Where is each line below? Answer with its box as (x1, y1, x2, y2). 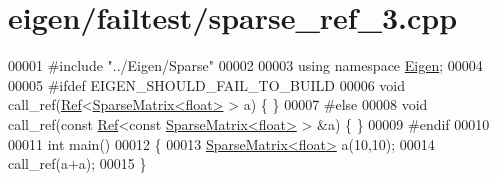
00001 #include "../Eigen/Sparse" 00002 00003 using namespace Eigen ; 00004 (8, 55, 483, 76)
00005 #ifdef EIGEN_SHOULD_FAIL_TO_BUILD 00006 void (8, 74, 406, 95)
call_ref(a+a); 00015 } (8, 153, 147, 174)
